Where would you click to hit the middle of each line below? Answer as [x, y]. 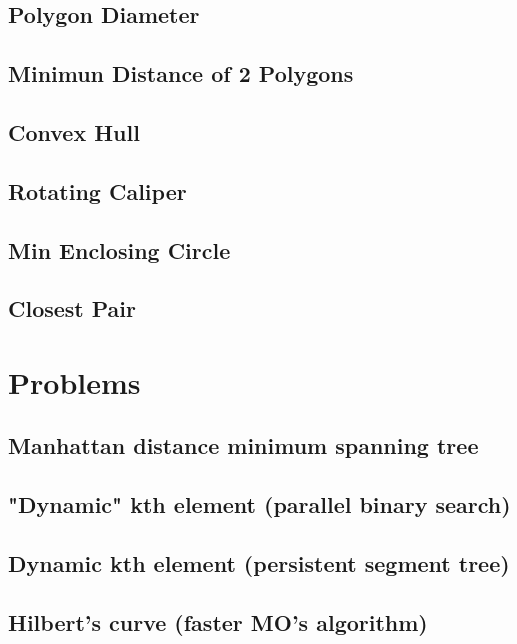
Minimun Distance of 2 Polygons [181, 73]
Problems [74, 381]
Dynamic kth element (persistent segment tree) [259, 563]
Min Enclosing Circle [119, 249]
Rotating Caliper [97, 190]
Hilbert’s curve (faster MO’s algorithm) [218, 621]
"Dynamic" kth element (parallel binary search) [259, 504]
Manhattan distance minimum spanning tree [243, 445]
